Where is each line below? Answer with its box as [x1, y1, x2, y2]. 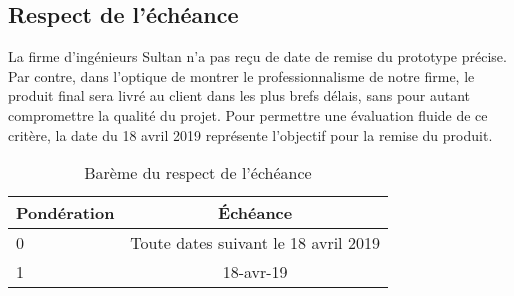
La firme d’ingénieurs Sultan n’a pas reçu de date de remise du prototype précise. [8, 46, 507, 67]
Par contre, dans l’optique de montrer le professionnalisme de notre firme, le [8, 65, 475, 86]
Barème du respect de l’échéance [84, 161, 312, 185]
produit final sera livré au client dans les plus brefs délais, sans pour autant [8, 85, 471, 106]
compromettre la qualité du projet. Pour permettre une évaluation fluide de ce [8, 104, 488, 125]
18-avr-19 [222, 260, 288, 284]
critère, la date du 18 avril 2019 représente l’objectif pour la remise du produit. [8, 124, 493, 145]
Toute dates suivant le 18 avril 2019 [130, 231, 380, 255]
